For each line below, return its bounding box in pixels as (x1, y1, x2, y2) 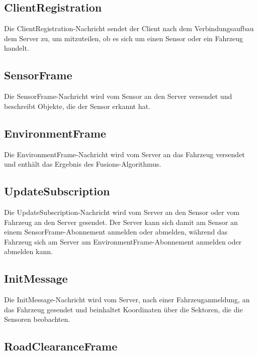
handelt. (4, 43, 29, 53)
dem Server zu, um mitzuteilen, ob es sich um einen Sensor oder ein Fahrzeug (4, 33, 243, 43)
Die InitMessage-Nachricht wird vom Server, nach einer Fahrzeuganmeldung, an (4, 294, 250, 305)
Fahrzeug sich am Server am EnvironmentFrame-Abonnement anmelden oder (4, 236, 242, 247)
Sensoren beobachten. (4, 314, 70, 324)
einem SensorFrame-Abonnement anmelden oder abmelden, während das (4, 226, 228, 237)
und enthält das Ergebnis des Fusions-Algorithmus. (4, 159, 161, 169)
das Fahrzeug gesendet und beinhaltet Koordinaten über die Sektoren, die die (4, 304, 243, 314)
